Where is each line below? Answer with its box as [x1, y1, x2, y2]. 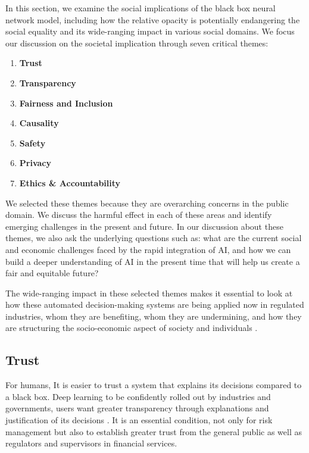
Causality [19, 117, 59, 129]
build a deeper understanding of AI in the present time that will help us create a [5, 255, 300, 267]
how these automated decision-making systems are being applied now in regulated [5, 298, 304, 311]
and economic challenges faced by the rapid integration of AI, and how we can [5, 243, 291, 255]
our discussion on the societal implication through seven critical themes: [5, 36, 269, 49]
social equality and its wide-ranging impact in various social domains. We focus [5, 25, 295, 38]
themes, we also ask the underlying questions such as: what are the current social [5, 232, 302, 244]
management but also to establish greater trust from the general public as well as [5, 425, 302, 438]
